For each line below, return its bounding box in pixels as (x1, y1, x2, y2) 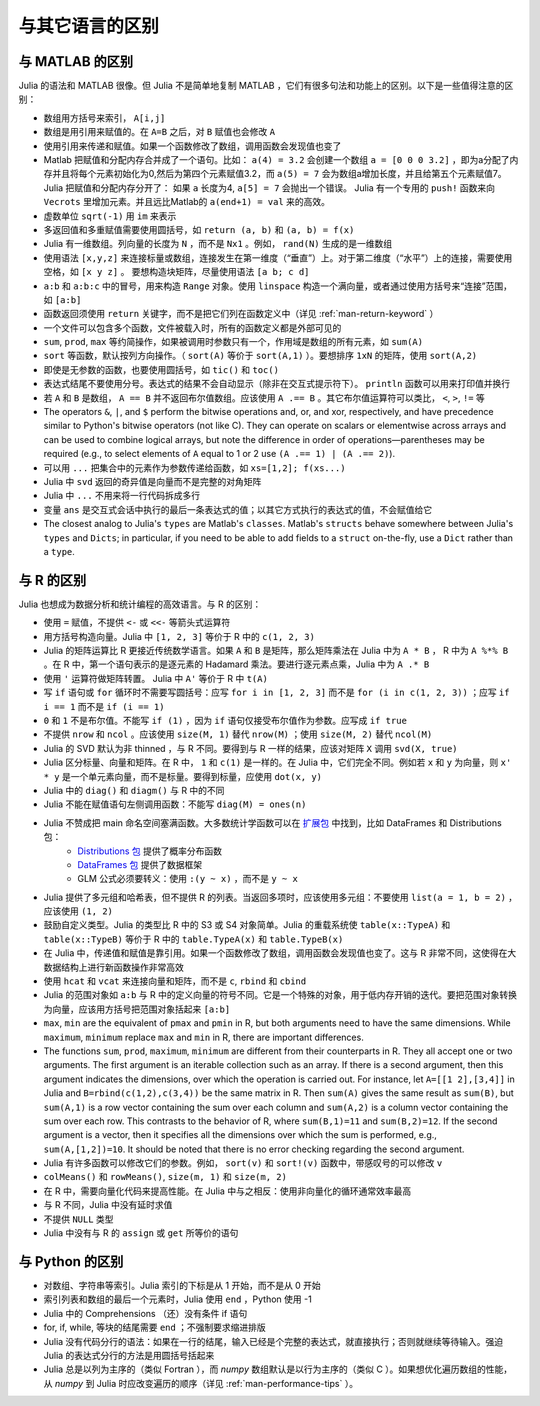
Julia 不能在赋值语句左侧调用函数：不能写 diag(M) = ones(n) (43, 798, 307, 810)
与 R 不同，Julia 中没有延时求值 (43, 1199, 173, 1211)
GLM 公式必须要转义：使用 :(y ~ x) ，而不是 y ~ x (77, 873, 299, 885)
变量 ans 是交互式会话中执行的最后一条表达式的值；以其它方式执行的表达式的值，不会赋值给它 (43, 503, 433, 515)
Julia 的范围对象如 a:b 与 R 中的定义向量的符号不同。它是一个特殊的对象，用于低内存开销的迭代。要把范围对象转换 (43, 989, 517, 1001)
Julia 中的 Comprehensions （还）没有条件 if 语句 (43, 1307, 248, 1319)
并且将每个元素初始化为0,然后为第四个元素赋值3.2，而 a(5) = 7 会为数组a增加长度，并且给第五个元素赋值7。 (51, 168, 507, 180)
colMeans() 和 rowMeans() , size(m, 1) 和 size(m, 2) (43, 1171, 287, 1183)
